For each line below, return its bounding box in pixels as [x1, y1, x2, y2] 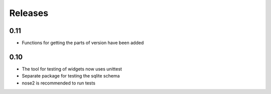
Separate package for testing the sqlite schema [22, 73, 120, 79]
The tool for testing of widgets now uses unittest [22, 65, 122, 72]
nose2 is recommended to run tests [22, 80, 95, 86]
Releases [9, 7, 49, 18]
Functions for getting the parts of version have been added [22, 40, 144, 46]
